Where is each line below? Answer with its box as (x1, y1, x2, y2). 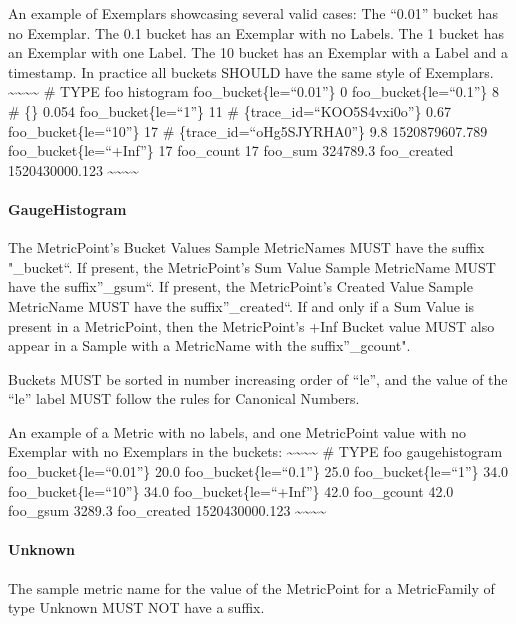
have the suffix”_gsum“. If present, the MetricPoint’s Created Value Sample (8, 276, 473, 297)
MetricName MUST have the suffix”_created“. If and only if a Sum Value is (8, 295, 475, 316)
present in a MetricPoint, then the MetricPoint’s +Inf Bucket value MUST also (8, 315, 495, 336)
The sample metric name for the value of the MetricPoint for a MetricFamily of (8, 577, 495, 598)
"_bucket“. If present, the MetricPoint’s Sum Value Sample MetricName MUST (8, 256, 496, 277)
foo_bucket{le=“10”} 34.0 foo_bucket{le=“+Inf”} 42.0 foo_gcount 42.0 (8, 480, 454, 501)
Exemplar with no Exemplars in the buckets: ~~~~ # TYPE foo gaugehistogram (8, 441, 503, 462)
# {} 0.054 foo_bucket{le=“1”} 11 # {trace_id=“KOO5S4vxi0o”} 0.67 (8, 100, 451, 121)
